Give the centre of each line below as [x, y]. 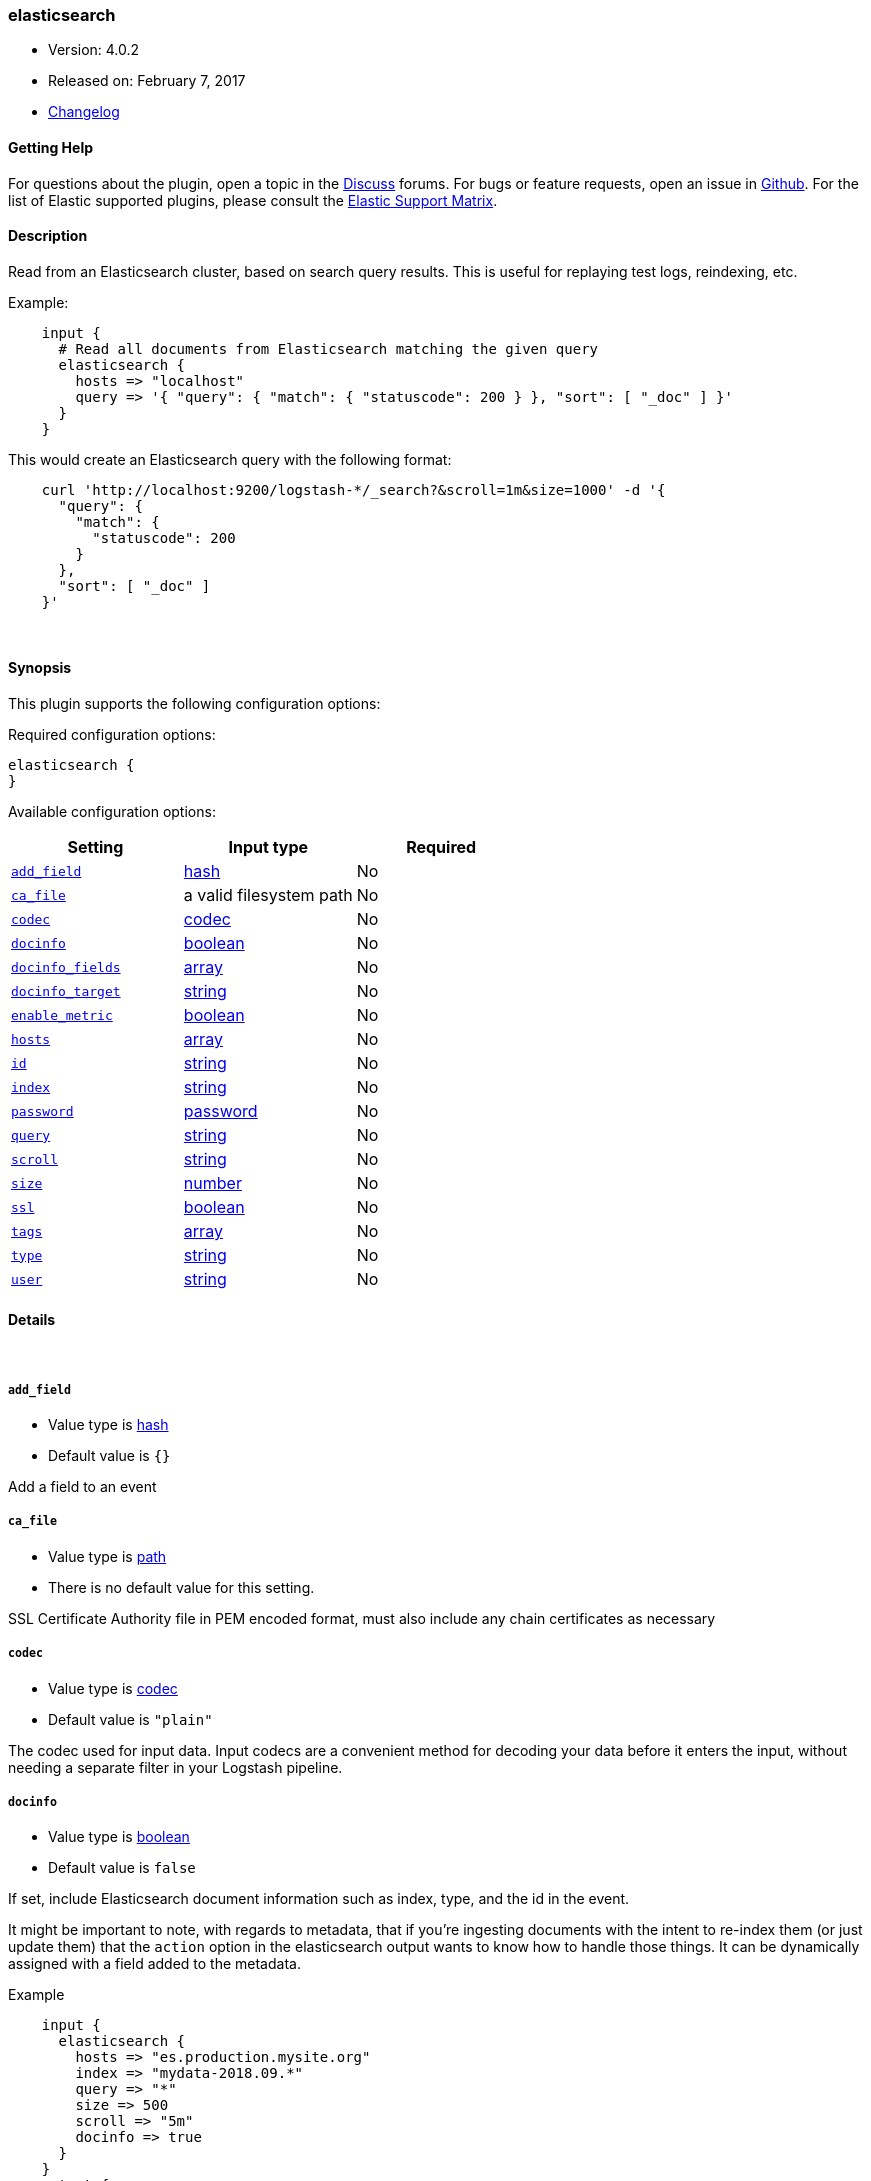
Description [48, 236]
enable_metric [62, 1015]
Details [32, 1319]
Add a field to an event [82, 1487]
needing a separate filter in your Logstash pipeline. [175, 1767]
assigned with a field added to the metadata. [154, 1964]
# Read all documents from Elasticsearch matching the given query [328, 348]
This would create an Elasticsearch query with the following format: [230, 459]
